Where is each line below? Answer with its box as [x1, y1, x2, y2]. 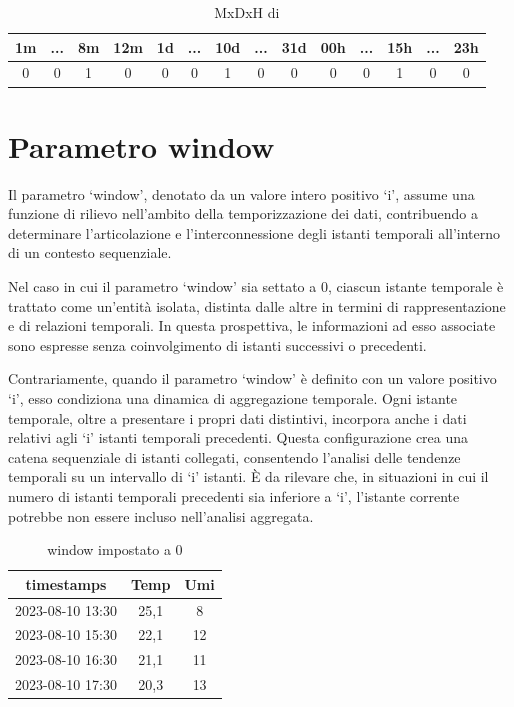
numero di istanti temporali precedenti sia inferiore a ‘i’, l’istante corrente [8, 485, 460, 506]
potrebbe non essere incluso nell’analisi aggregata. [8, 505, 314, 526]
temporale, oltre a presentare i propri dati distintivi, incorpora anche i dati [8, 407, 467, 428]
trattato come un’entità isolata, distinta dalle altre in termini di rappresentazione [8, 295, 506, 316]
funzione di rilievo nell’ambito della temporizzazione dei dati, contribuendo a [8, 203, 478, 224]
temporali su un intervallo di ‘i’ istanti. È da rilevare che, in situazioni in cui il [8, 466, 489, 487]
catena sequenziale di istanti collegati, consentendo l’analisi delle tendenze [8, 446, 461, 467]
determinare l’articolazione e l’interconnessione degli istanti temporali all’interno [8, 222, 501, 243]
